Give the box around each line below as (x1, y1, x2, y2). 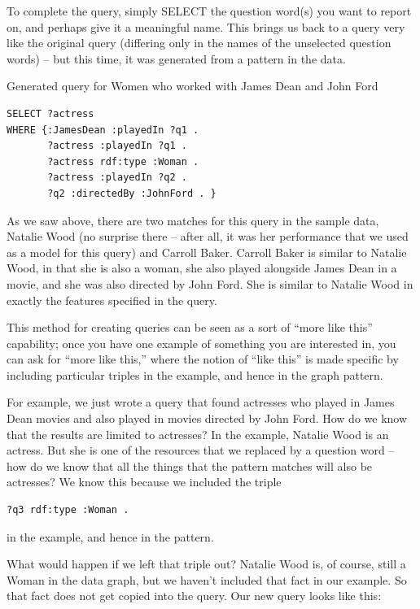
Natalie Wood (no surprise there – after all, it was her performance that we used (7, 228, 409, 245)
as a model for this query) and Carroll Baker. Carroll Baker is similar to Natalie (7, 243, 407, 260)
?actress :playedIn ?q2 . (47, 172, 187, 184)
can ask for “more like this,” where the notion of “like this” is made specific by (7, 350, 399, 368)
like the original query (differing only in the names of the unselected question (7, 34, 392, 51)
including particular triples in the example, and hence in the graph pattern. (7, 366, 383, 383)
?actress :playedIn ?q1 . (47, 140, 187, 152)
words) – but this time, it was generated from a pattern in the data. (7, 50, 346, 67)
